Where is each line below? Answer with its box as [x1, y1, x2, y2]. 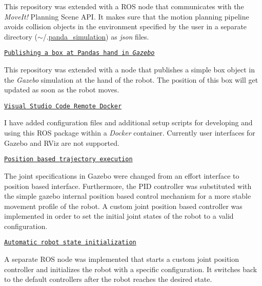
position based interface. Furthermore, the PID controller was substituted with [4, 180, 252, 191]
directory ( [4, 31, 38, 42]
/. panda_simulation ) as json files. [43, 31, 149, 42]
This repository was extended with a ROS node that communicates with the [4, 1, 244, 11]
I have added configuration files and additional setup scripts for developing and [4, 117, 253, 128]
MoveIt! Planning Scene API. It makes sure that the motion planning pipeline [4, 11, 249, 22]
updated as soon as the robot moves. [4, 84, 119, 95]
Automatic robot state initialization [4, 239, 136, 246]
